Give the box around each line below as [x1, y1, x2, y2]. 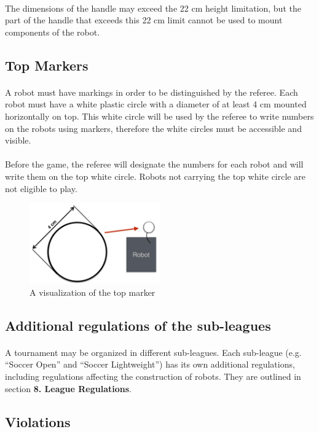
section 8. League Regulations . [5, 382, 132, 395]
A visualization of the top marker [30, 285, 156, 298]
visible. [5, 134, 31, 147]
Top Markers [5, 55, 89, 74]
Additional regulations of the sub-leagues [5, 315, 271, 334]
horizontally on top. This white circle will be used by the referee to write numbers [5, 109, 314, 122]
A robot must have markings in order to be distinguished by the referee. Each [5, 85, 298, 98]
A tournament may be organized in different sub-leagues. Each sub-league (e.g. [5, 345, 302, 358]
